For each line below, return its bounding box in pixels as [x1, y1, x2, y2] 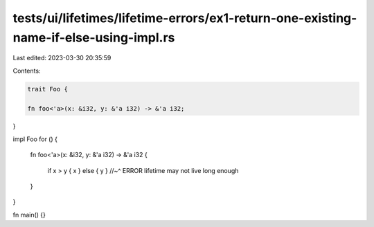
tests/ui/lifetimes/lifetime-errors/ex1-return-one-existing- [12, 10, 357, 26]
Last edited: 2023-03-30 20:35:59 [12, 54, 112, 62]
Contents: [12, 66, 41, 75]
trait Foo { [27, 85, 69, 93]
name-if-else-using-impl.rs [12, 30, 175, 45]
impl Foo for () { [12, 135, 58, 143]
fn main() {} [12, 210, 46, 219]
